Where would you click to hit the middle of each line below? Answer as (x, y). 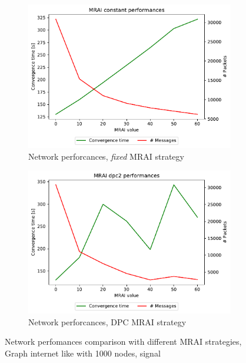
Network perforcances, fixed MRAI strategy (106, 156)
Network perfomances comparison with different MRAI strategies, (123, 341)
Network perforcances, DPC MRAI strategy (107, 321)
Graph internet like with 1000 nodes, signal (83, 353)
